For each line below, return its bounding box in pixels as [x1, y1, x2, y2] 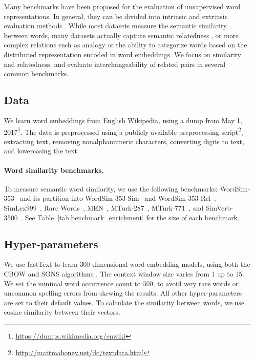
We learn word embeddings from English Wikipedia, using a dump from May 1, [4, 115, 242, 125]
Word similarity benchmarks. [4, 165, 104, 175]
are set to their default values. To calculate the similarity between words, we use [4, 297, 245, 307]
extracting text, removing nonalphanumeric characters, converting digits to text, [4, 136, 244, 146]
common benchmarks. [4, 68, 69, 79]
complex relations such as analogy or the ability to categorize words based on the [4, 40, 247, 50]
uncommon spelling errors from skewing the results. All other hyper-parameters [4, 288, 242, 298]
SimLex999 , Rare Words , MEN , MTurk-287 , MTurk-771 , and [4, 202, 204, 212]
